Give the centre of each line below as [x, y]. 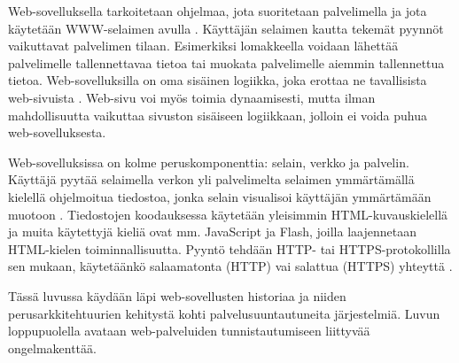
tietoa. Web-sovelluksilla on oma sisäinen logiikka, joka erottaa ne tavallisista [218, 80]
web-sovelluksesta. [57, 132]
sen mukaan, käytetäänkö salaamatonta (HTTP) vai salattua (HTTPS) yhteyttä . [230, 266]
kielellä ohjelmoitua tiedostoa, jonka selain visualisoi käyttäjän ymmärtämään [220, 196]
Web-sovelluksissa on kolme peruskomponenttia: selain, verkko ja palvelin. [209, 162]
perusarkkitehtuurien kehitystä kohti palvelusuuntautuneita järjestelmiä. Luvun [224, 313]
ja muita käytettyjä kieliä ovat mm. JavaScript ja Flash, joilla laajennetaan [212, 232]
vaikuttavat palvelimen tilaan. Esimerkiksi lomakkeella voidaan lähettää [203, 46]
